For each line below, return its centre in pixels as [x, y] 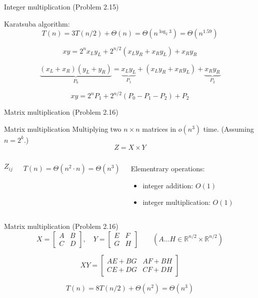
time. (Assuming [228, 128]
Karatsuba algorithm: [37, 23]
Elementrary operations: [168, 169]
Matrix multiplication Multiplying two [63, 128]
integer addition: [168, 185]
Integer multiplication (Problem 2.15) [61, 7]
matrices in [159, 128]
